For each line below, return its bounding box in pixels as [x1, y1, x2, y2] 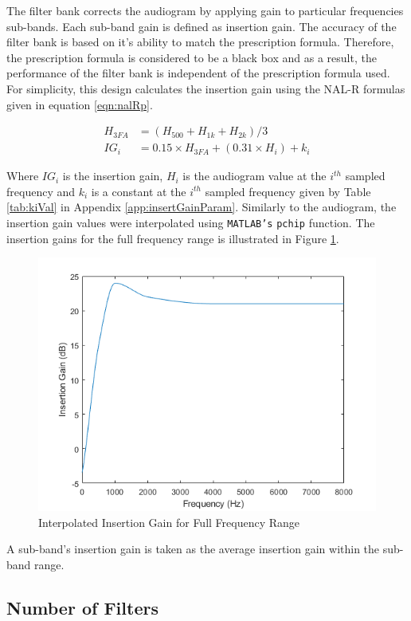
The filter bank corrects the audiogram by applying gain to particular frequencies [6, 2, 404, 18]
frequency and [6, 183, 76, 199]
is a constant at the [91, 183, 186, 199]
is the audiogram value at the [182, 167, 327, 184]
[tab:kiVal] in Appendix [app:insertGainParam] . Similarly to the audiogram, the [6, 198, 397, 215]
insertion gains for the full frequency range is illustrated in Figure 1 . [6, 230, 339, 246]
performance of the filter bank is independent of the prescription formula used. [6, 65, 390, 81]
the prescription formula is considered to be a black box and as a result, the [6, 49, 377, 65]
